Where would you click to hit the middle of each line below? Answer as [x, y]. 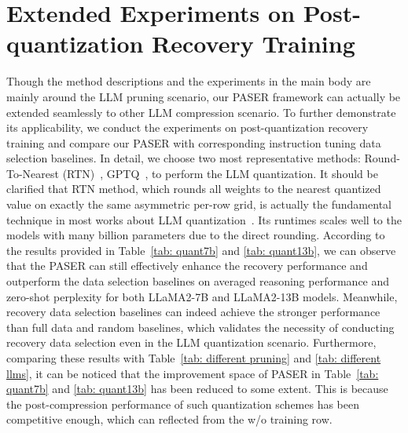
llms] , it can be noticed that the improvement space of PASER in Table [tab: [193, 373]
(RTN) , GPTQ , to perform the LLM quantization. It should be [220, 173]
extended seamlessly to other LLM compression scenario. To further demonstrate [201, 112]
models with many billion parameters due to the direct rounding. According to [196, 235]
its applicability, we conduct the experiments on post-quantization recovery [187, 127]
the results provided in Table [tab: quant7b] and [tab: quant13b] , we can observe [201, 250]
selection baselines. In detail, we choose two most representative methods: [184, 158]
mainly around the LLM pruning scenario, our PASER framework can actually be [204, 96]
